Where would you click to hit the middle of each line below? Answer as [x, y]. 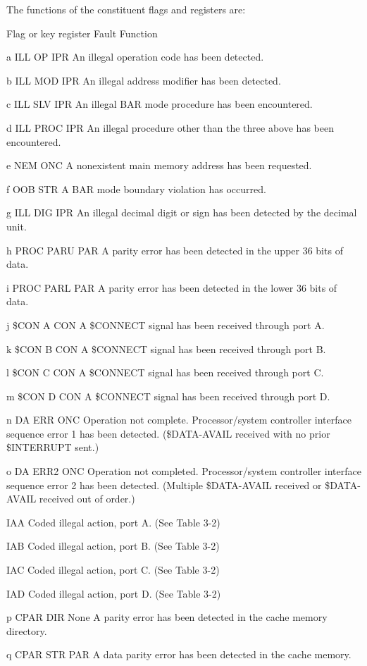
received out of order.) [87, 499]
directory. [27, 630]
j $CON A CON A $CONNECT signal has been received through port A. [166, 325]
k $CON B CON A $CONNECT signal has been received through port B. [166, 349]
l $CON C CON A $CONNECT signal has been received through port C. [165, 372]
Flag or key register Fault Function [82, 33]
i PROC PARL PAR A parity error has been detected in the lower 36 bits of [172, 287]
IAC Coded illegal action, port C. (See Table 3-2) [113, 570]
